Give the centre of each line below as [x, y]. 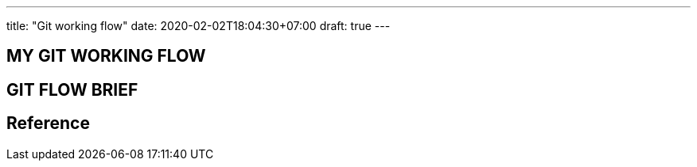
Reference [48, 123]
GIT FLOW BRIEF [72, 89]
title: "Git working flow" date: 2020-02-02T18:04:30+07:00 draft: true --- [199, 26]
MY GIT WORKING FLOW [106, 56]
